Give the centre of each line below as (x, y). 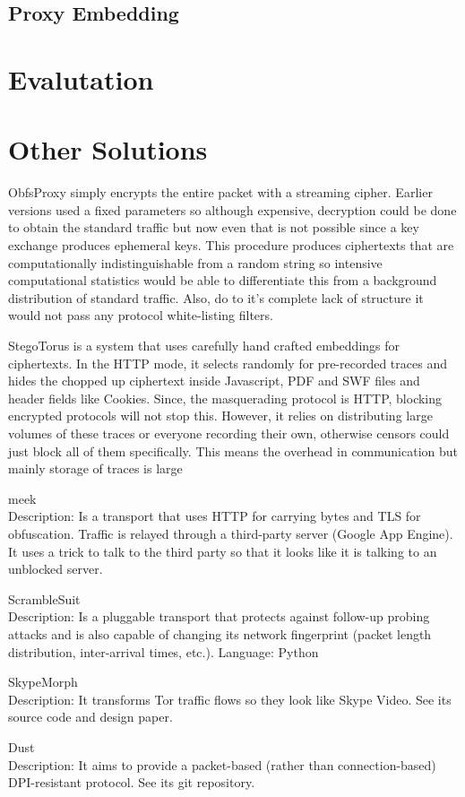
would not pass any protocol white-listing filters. (141, 315)
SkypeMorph (43, 682)
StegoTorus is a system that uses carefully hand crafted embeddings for (204, 346)
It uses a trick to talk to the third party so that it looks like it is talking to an (223, 551)
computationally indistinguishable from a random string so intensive (195, 262)
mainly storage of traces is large (95, 468)
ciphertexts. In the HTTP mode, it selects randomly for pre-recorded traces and (228, 363)
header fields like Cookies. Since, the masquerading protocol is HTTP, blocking (225, 398)
